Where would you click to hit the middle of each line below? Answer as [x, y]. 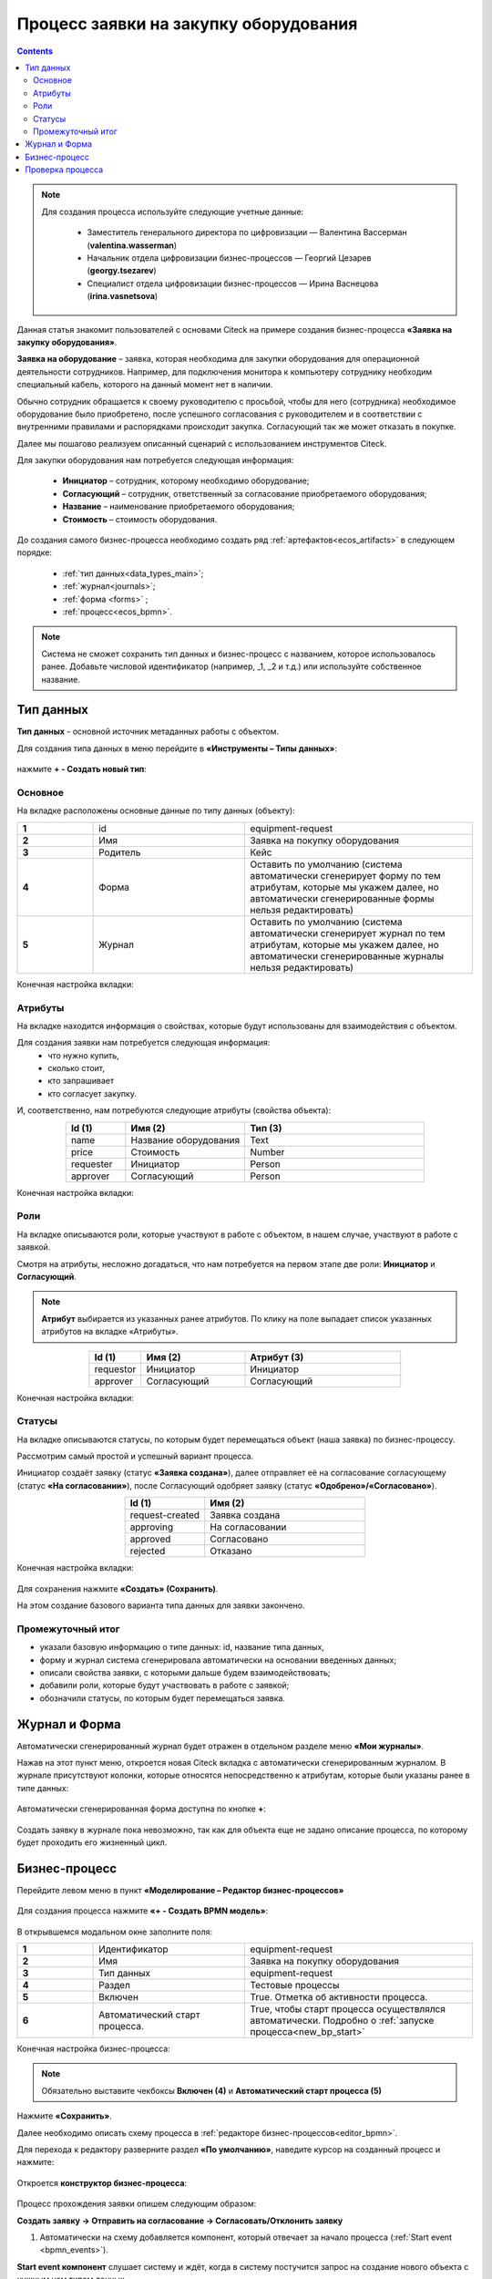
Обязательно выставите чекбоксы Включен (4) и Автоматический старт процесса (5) [211, 2090]
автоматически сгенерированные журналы [347, 955]
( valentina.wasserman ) [132, 245]
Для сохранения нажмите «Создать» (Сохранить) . [118, 1588]
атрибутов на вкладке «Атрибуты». [110, 1332]
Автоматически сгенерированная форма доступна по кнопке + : [141, 1809]
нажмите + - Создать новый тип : [82, 769]
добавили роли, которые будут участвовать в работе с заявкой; [164, 1686]
